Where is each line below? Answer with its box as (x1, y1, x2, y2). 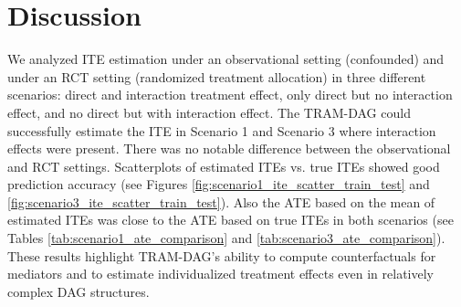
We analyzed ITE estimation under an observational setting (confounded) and (7, 49, 445, 69)
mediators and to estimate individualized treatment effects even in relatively (7, 264, 434, 283)
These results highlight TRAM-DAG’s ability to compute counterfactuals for (7, 246, 436, 265)
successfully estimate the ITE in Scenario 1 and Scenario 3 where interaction (7, 121, 436, 140)
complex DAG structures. (7, 281, 150, 301)
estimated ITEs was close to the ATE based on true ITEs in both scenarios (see (7, 210, 454, 229)
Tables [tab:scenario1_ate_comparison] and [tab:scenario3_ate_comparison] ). (7, 228, 445, 248)
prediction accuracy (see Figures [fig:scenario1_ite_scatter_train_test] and (7, 175, 430, 194)
